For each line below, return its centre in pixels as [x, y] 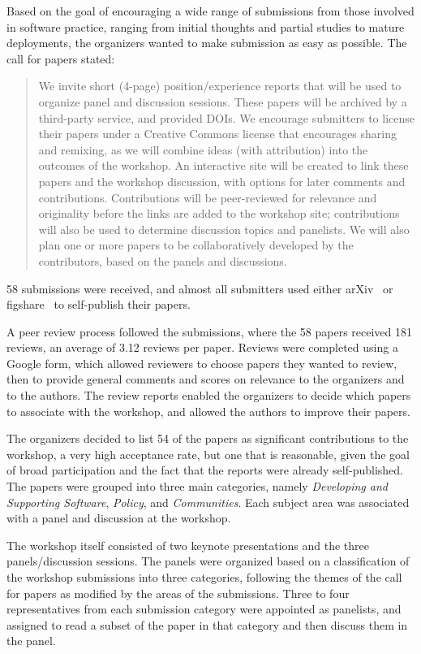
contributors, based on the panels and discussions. [163, 260]
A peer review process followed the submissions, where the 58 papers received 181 [210, 331]
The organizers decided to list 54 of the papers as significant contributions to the [208, 438]
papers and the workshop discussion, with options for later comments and [222, 181]
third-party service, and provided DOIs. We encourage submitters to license [226, 117]
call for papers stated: [61, 58]
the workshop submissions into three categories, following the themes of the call [204, 577]
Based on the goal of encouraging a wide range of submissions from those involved [210, 11]
